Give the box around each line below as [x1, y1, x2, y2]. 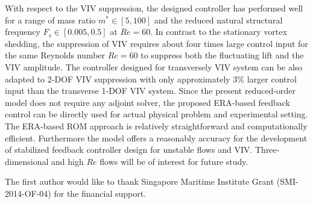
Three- [255, 143, 280, 156]
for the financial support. [54, 187, 147, 199]
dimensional [5, 155, 49, 167]
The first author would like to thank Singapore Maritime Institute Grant [5, 175, 274, 188]
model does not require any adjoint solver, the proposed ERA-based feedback [5, 96, 290, 108]
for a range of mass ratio [5, 13, 96, 26]
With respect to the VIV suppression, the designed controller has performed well [5, 2, 303, 14]
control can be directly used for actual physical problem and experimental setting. [5, 108, 308, 120]
